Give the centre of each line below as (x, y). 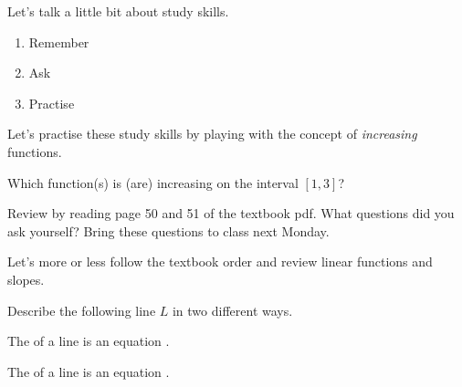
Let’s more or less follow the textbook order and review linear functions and (220, 261)
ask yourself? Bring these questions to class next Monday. (168, 230)
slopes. (26, 279)
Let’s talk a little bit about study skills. (118, 11)
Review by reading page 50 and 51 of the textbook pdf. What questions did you (231, 213)
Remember (59, 42)
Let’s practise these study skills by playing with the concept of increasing (212, 134)
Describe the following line (82, 310)
